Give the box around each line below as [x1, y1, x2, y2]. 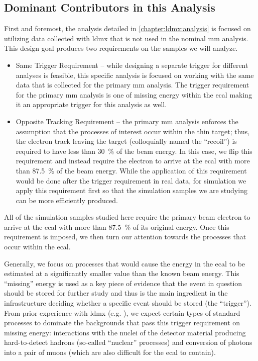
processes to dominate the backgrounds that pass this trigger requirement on [4, 317, 240, 328]
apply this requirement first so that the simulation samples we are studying [16, 185, 247, 196]
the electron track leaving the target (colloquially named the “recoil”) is [16, 136, 237, 146]
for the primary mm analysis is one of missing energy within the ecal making [16, 89, 252, 100]
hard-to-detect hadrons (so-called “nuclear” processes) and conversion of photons [4, 337, 252, 347]
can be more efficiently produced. [16, 195, 118, 205]
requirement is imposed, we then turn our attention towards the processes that [4, 231, 246, 242]
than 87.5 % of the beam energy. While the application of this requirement [16, 165, 247, 175]
